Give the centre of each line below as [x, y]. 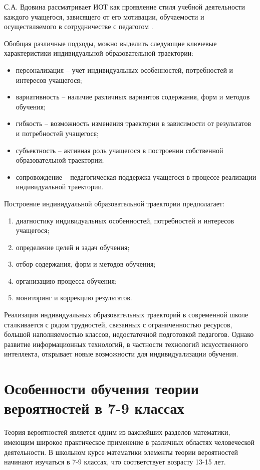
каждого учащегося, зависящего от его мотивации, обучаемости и [104, 16]
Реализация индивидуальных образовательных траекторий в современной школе [126, 315]
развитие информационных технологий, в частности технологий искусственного [126, 344]
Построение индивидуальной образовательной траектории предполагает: [114, 203]
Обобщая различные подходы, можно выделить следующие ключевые [110, 43]
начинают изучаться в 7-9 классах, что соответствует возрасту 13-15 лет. [115, 462]
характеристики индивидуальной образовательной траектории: [99, 53]
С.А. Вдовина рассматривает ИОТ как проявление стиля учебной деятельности [125, 7]
